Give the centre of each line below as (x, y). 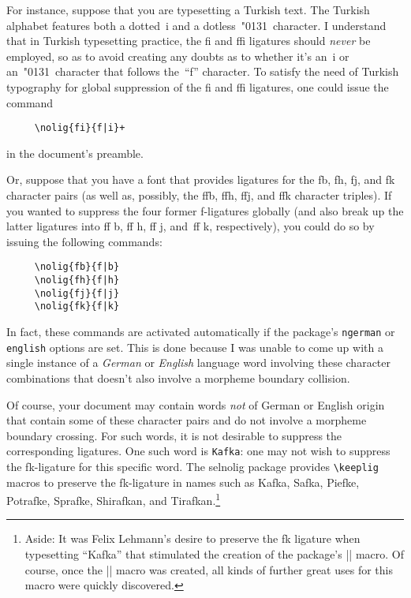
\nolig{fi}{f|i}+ (80, 128)
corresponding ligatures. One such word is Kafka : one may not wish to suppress (198, 451)
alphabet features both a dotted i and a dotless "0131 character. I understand (196, 25)
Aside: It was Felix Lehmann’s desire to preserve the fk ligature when (192, 538)
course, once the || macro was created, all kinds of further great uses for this (209, 569)
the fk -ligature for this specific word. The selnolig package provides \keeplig (192, 466)
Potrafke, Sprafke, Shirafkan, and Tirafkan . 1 (114, 499)
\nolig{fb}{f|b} (77, 267)
